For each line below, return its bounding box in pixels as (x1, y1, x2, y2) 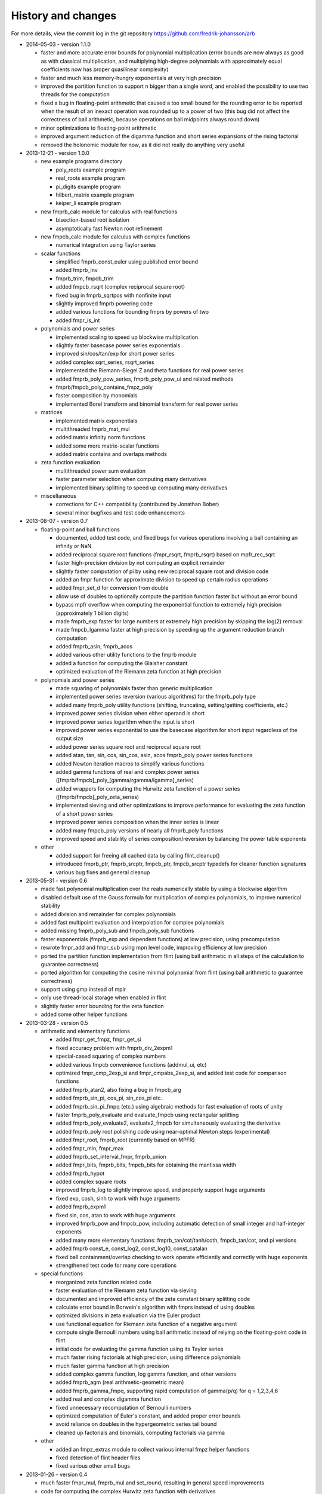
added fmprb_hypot (55, 1170, 105, 1177)
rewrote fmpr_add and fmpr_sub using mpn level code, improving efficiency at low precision (41, 944, 267, 951)
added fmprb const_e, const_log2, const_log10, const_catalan (55, 1245, 208, 1252)
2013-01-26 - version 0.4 (26, 1471, 88, 1478)
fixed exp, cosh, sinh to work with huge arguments (55, 1195, 180, 1202)
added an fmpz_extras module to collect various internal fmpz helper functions (55, 1446, 250, 1453)
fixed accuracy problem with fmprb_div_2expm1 (55, 1044, 173, 1051)
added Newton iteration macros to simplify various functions (55, 760, 205, 767)
